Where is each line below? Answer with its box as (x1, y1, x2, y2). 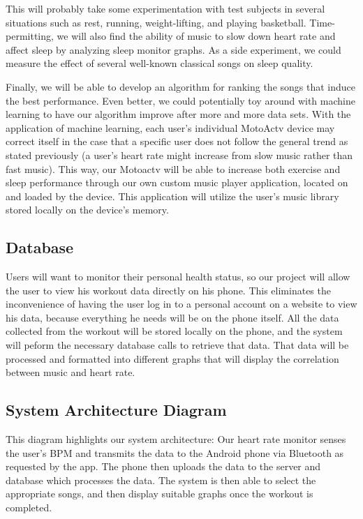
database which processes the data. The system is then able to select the (6, 472, 316, 487)
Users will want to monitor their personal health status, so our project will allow (6, 269, 350, 284)
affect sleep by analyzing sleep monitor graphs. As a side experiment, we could (6, 42, 341, 57)
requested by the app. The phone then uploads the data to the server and (6, 459, 321, 474)
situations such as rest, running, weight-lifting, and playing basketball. (6, 15, 306, 29)
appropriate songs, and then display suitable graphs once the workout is (6, 486, 313, 501)
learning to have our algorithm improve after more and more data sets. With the (6, 107, 351, 121)
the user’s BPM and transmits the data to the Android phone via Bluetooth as (6, 445, 344, 460)
